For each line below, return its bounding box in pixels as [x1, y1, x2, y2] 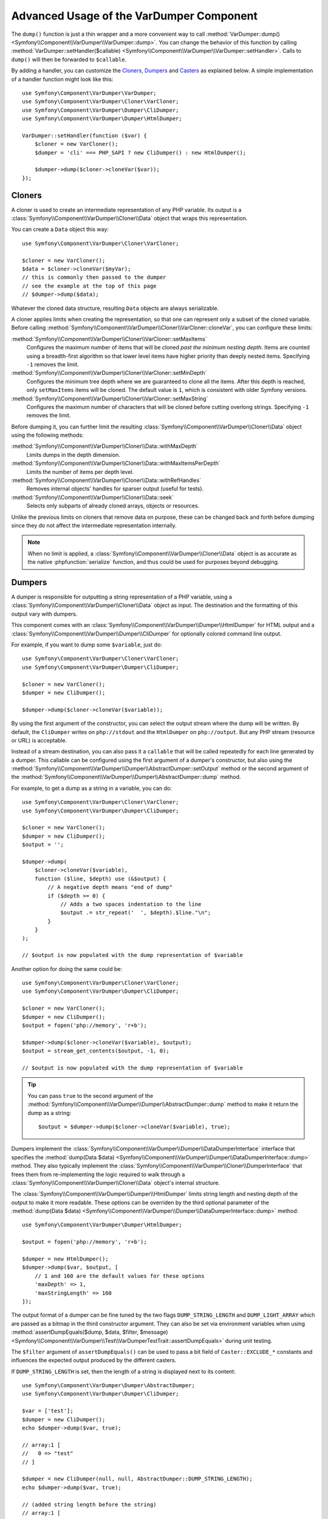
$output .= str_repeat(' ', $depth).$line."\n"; [60, 909, 211, 916]
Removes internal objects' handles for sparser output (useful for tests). [26, 485, 204, 492]
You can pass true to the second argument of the [27, 1092, 154, 1099]
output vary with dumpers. [11, 610, 78, 617]
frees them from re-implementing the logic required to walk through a [11, 1170, 185, 1178]
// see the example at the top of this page [22, 283, 157, 289]
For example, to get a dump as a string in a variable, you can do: [11, 784, 173, 792]
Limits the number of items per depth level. [26, 468, 134, 475]
